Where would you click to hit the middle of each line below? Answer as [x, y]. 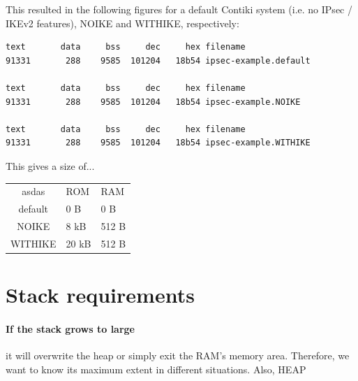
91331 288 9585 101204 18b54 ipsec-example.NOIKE [153, 102]
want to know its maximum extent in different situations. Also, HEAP [156, 369]
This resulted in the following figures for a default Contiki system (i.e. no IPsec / [179, 9]
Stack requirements [100, 295]
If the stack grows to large [70, 328]
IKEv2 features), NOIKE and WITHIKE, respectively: [122, 23]
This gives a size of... [50, 165]
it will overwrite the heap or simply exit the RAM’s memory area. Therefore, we [178, 355]
